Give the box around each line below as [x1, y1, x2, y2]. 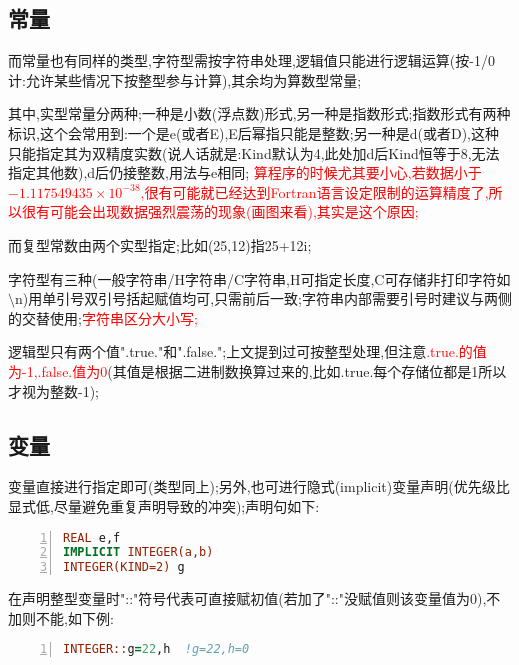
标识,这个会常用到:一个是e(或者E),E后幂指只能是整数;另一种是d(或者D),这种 [8, 122, 500, 143]
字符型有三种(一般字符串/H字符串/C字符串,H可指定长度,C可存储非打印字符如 [8, 268, 511, 289]
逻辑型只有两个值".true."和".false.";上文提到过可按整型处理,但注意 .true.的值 [8, 341, 487, 362]
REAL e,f [63, 530, 121, 545]
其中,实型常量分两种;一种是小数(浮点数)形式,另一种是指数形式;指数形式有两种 [8, 103, 511, 124]
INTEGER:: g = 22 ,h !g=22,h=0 [63, 642, 250, 657]
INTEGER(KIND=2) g [63, 560, 185, 575]
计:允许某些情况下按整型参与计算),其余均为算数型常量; [8, 69, 362, 90]
